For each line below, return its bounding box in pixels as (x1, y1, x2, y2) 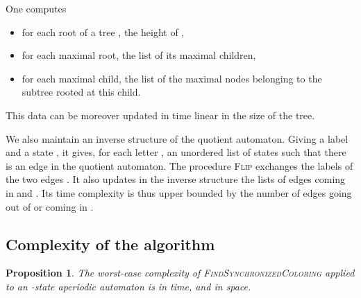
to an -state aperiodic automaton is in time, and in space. (6, 279, 251, 293)
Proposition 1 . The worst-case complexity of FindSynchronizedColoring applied (6, 265, 355, 280)
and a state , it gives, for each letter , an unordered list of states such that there (6, 145, 346, 159)
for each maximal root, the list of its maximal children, (22, 48, 256, 62)
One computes (6, 1, 67, 15)
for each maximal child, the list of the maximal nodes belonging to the (22, 71, 322, 85)
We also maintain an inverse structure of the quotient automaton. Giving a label (6, 131, 349, 146)
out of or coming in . (6, 199, 94, 213)
